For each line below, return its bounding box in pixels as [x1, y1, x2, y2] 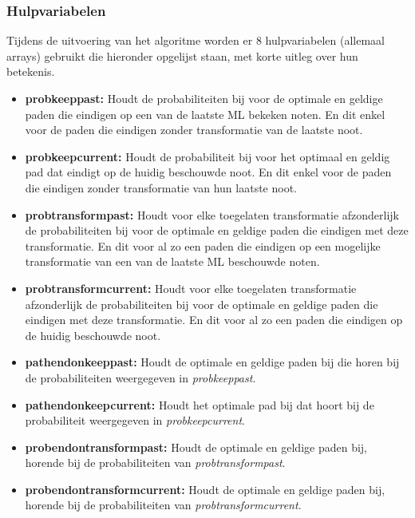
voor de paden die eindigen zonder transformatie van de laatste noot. [25, 121, 363, 138]
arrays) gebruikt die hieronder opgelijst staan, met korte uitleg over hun [6, 47, 358, 64]
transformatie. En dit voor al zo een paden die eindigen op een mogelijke [25, 237, 381, 254]
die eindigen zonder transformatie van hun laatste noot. [25, 179, 297, 196]
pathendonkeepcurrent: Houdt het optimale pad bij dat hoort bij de [25, 396, 374, 413]
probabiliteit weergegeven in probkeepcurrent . [25, 412, 245, 429]
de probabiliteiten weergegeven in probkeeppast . [25, 369, 256, 386]
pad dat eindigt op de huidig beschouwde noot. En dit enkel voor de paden [25, 164, 392, 180]
